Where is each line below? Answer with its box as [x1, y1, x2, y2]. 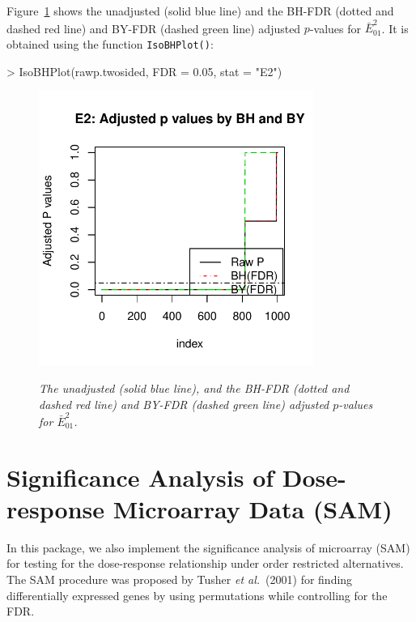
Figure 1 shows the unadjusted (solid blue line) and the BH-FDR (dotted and [6, 2, 394, 19]
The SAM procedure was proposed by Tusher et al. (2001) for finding [6, 570, 353, 587]
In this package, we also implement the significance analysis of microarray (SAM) [6, 539, 410, 556]
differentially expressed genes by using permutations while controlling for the [6, 586, 388, 603]
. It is [381, 19, 409, 36]
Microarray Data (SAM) [112, 492, 393, 525]
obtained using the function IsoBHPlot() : [6, 35, 214, 52]
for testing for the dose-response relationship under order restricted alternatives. [6, 555, 404, 572]
